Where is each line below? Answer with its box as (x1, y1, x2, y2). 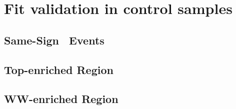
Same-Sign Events (4, 32, 104, 47)
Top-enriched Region (4, 61, 113, 77)
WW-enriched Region (4, 91, 118, 106)
